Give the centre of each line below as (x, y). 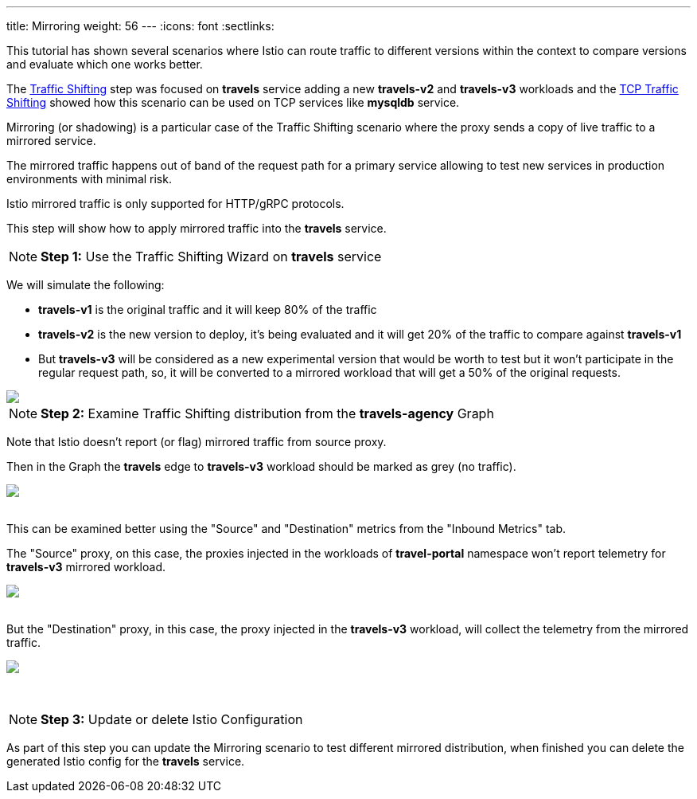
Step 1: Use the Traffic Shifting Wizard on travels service (211, 257)
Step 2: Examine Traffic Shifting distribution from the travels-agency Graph (267, 413)
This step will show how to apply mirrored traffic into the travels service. (197, 228)
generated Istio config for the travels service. (126, 761)
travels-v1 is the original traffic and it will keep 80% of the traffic (208, 309)
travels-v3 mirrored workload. (86, 567)
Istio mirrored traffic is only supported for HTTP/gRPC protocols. (175, 204)
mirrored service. (51, 141)
